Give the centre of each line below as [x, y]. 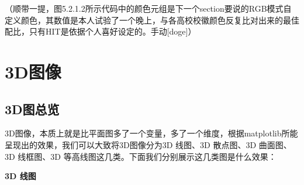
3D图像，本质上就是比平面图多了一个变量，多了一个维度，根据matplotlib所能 [151, 133]
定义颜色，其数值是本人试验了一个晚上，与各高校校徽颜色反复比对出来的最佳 [152, 20]
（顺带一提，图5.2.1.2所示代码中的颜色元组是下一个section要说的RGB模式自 [148, 8]
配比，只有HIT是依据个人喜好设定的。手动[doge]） [101, 31]
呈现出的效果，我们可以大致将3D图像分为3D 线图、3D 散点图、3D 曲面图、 [148, 144]
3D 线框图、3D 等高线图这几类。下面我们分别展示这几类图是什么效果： [141, 156]
